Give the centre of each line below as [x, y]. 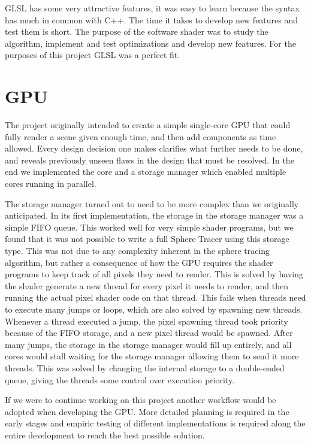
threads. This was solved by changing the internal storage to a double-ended [145, 367]
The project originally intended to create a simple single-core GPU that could [148, 125]
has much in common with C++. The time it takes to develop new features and [152, 19]
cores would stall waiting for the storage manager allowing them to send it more [152, 356]
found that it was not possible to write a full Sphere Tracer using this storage [147, 239]
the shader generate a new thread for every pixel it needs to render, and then [147, 285]
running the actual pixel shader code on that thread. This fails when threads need [155, 297]
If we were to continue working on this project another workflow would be [141, 400]
